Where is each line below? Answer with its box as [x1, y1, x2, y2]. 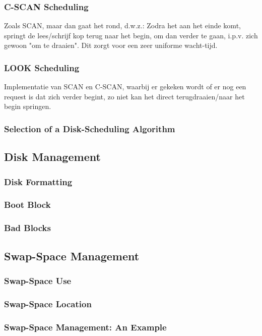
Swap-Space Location [4, 297, 92, 310]
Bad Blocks [4, 221, 51, 234]
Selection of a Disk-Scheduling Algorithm [4, 122, 175, 135]
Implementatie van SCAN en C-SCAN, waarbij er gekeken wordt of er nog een [4, 81, 246, 92]
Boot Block [4, 198, 51, 211]
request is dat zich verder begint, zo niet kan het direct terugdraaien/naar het [4, 91, 245, 101]
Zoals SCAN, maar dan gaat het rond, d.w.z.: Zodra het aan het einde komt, [4, 20, 241, 31]
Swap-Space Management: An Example [4, 320, 167, 333]
